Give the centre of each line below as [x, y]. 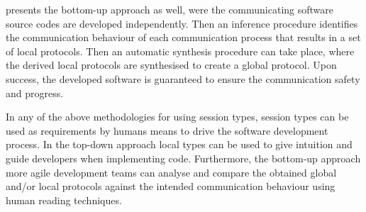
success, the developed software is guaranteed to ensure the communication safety [183, 78]
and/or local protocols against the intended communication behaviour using [171, 186]
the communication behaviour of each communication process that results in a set [183, 37]
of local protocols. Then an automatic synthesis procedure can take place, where [180, 51]
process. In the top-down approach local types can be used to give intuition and [179, 144]
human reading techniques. [64, 200]
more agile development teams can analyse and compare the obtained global [171, 172]
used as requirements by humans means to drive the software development [167, 130]
